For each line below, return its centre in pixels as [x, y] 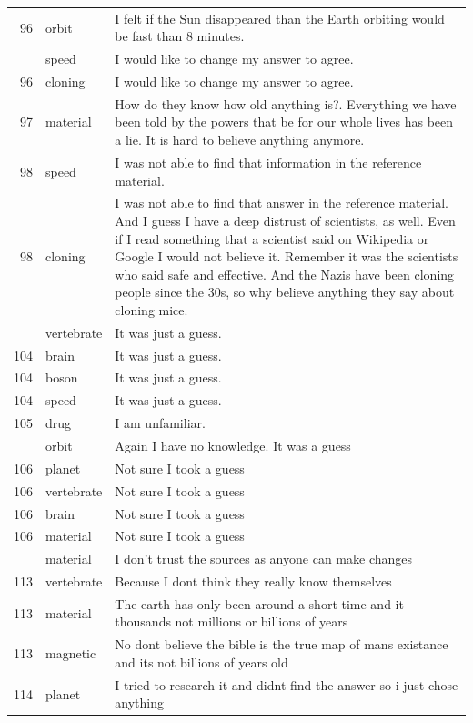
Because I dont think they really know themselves [253, 581]
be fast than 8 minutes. [180, 36]
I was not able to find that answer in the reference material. [282, 203]
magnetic [71, 653]
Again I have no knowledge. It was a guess [233, 445]
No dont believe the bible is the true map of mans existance [282, 644]
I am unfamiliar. [160, 423]
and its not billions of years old [201, 662]
